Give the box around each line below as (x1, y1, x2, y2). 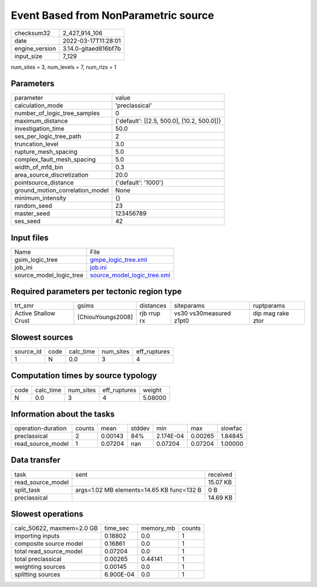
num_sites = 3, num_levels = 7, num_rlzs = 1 (11, 63, 117, 71)
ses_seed (14, 217, 41, 226)
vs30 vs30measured (174, 309, 231, 317)
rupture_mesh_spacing (14, 147, 77, 156)
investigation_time (14, 125, 65, 133)
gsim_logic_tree (14, 256, 58, 264)
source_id (14, 347, 42, 355)
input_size (14, 52, 43, 60)
